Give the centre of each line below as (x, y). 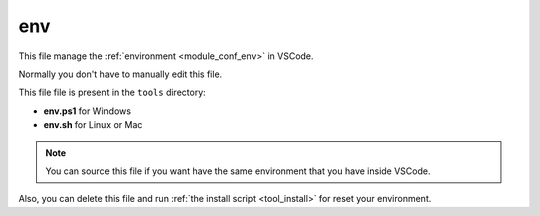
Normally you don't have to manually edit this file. (120, 74)
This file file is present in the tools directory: (112, 92)
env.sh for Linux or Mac (93, 125)
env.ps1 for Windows (87, 111)
